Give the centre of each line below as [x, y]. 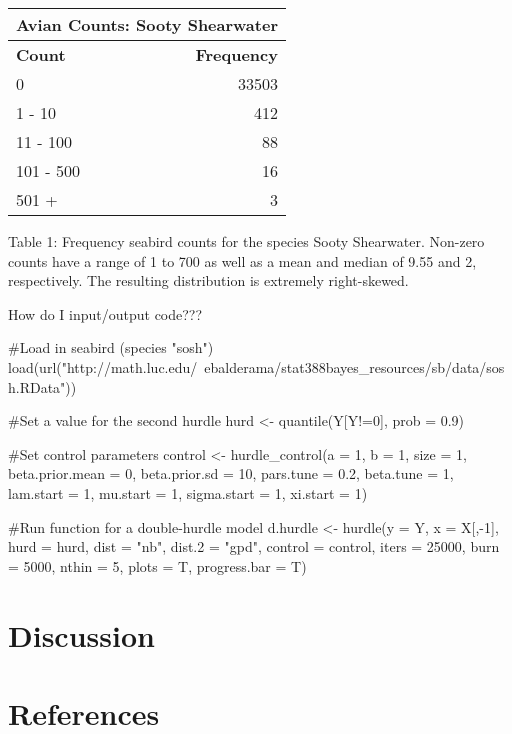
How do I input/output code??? [105, 313]
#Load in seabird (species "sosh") [111, 347]
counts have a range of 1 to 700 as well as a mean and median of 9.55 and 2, [242, 260]
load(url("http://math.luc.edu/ [103, 366]
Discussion [81, 634]
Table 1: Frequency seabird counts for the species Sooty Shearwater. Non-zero [246, 241]
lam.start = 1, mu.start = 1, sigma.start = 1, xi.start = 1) [188, 492]
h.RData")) [42, 386]
